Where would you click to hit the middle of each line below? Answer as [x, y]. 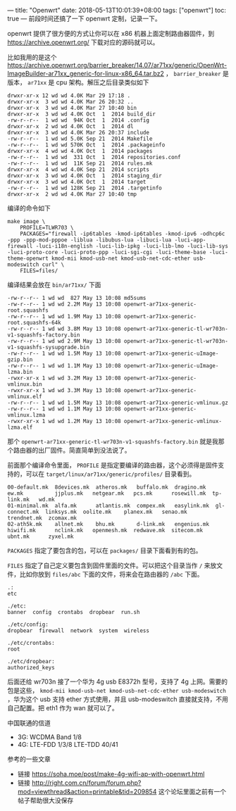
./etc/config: [28, 624]
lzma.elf [20, 427]
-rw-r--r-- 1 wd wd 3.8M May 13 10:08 [64, 329]
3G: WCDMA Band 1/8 [50, 737]
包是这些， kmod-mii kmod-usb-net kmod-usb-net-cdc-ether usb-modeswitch [117, 690]
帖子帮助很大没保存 [45, 800]
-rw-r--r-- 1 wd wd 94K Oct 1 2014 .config [79, 120]
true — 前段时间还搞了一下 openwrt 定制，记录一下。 [84, 18]
